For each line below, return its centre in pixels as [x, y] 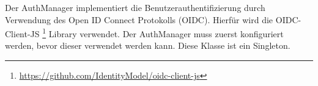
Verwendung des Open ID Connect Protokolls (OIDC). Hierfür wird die [139, 19]
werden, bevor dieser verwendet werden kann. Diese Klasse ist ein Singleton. [148, 45]
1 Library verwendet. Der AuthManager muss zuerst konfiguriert [163, 33]
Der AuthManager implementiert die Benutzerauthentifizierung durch [135, 7]
